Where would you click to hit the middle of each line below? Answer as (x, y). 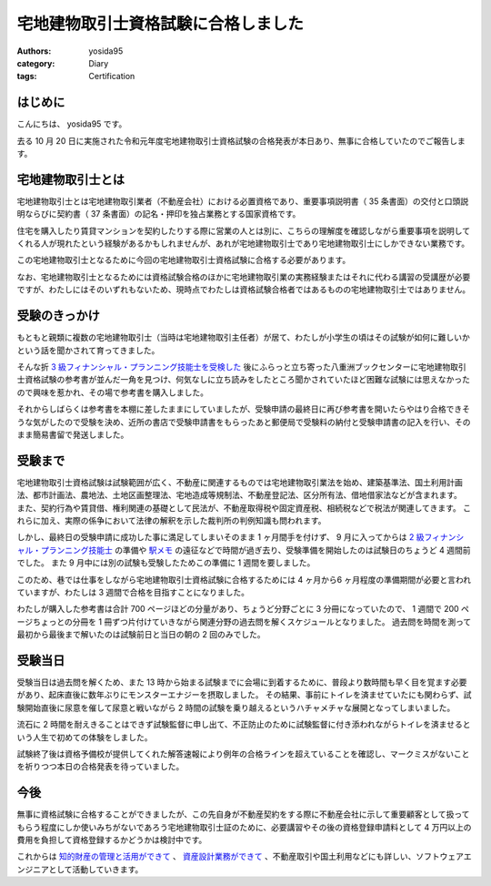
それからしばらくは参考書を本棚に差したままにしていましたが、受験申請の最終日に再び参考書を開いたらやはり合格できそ (243, 409)
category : (36, 63)
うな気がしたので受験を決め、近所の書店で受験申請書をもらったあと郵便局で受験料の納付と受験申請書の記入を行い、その (244, 422)
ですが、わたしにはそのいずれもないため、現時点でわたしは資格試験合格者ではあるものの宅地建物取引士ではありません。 (244, 290)
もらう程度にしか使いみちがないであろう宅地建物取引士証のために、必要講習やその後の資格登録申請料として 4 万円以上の (244, 827)
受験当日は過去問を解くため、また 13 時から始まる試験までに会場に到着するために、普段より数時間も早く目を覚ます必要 (242, 682)
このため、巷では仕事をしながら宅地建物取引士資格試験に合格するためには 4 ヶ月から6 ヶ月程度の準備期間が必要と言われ (244, 579)
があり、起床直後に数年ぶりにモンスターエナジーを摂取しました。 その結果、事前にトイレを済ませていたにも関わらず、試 (244, 695)
